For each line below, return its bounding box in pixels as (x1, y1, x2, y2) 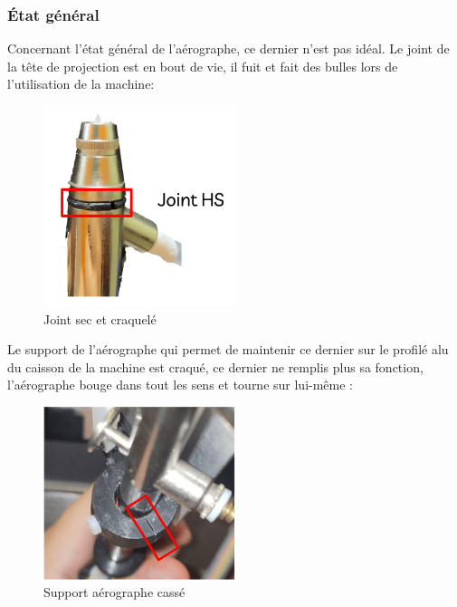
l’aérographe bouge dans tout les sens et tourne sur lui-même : (7, 375, 354, 394)
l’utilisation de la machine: (7, 74, 155, 93)
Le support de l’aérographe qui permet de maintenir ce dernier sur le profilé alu (7, 340, 449, 359)
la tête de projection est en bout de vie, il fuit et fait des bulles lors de (7, 56, 398, 75)
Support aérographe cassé (43, 583, 186, 602)
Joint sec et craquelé (43, 309, 157, 328)
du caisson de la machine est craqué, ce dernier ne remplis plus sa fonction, (7, 357, 424, 376)
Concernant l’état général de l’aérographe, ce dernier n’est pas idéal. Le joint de (7, 39, 450, 58)
